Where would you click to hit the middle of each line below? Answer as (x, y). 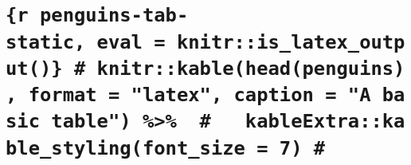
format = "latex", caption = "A (200, 95)
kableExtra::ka (325, 122)
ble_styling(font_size (125, 148)
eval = (131, 42)
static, (46, 42)
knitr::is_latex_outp (291, 42)
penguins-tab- (114, 16)
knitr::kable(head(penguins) (251, 68)
